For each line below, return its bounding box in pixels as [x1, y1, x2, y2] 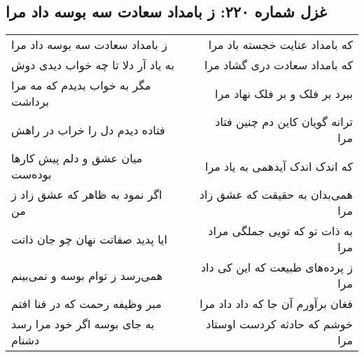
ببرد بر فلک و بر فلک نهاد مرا [214, 85, 353, 101]
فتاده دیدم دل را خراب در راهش [11, 121, 165, 138]
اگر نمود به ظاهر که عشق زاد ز [11, 186, 162, 203]
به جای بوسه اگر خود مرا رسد [11, 316, 155, 332]
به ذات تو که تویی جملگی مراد [208, 223, 353, 239]
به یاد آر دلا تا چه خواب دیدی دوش [11, 57, 174, 73]
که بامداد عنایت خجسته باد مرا [208, 36, 353, 53]
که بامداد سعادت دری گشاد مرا [204, 57, 353, 73]
